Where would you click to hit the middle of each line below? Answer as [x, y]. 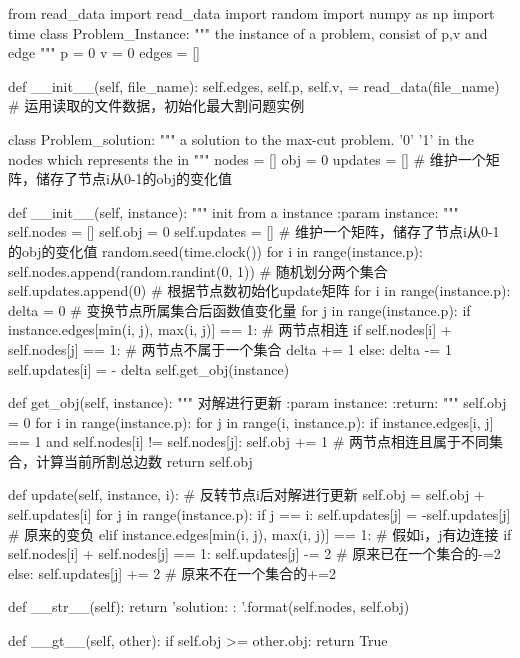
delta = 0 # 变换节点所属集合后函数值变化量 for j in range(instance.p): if [239, 309]
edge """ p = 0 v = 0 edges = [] [104, 52]
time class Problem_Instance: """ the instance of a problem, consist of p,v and [248, 32]
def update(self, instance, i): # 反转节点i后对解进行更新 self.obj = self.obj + [246, 494]
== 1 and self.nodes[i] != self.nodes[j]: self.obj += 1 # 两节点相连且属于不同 [249, 441]
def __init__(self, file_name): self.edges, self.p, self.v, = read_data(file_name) [254, 85]
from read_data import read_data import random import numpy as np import [251, 13]
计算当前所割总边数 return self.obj [144, 460]
